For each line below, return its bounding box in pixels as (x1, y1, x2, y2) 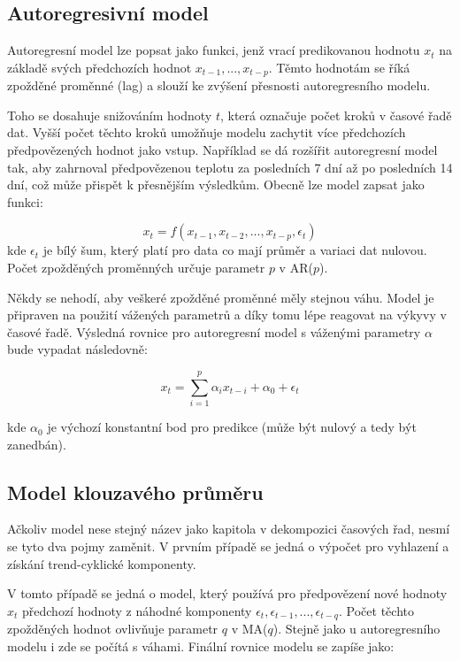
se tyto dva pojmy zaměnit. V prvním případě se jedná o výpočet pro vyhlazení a (7, 537, 449, 556)
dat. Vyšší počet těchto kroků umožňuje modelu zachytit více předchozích (7, 123, 406, 142)
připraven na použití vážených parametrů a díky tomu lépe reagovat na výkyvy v (7, 305, 447, 324)
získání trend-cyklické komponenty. (7, 554, 196, 573)
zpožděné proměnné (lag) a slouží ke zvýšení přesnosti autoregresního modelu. (7, 76, 431, 95)
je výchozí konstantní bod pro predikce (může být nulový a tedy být (47, 418, 417, 436)
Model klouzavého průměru (7, 478, 264, 505)
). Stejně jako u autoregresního (272, 619, 441, 638)
